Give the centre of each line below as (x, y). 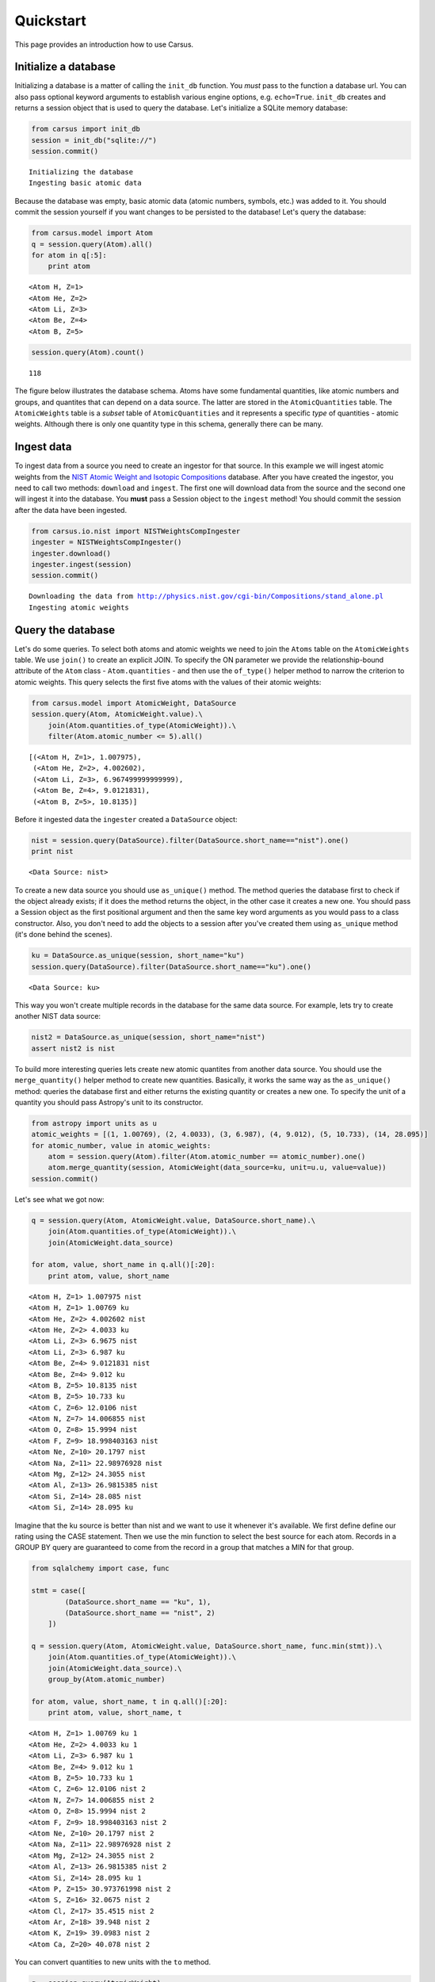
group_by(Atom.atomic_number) (107, 1680)
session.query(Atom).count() (88, 352)
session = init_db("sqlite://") (94, 140)
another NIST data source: (58, 1016)
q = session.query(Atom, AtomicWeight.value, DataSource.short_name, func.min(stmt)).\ (207, 1646)
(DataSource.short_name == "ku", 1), (138, 1602)
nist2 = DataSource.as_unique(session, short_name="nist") (148, 1037)
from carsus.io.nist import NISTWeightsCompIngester (136, 531)
